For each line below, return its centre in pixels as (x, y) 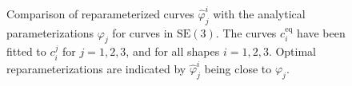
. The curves (246, 32)
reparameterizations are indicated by (96, 68)
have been (321, 32)
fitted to (26, 51)
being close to (238, 68)
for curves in (143, 32)
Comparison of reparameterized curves (100, 13)
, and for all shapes (173, 51)
